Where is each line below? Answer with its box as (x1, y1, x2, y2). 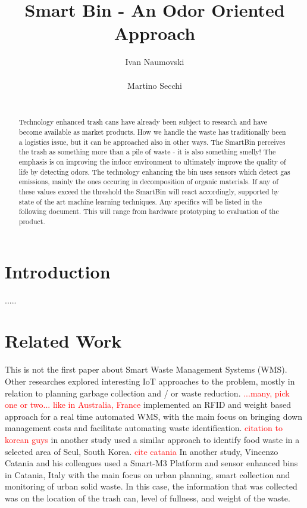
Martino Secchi (127, 79, 182, 91)
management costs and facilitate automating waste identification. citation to (5, 422, 283, 434)
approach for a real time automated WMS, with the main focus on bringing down (5, 410, 302, 422)
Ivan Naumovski (125, 55, 184, 68)
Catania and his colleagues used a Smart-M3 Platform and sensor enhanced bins (5, 457, 298, 469)
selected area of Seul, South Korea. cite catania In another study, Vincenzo (5, 445, 278, 457)
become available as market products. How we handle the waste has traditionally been (18, 127, 286, 137)
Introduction (5, 259, 111, 283)
